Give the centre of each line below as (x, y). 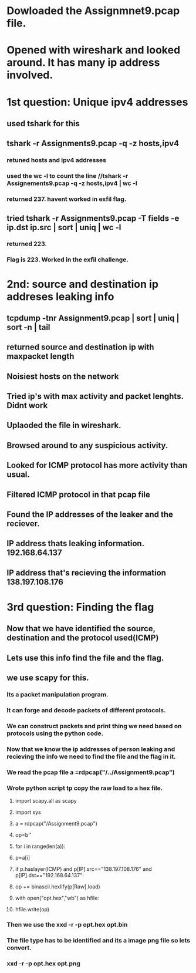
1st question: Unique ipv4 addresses (97, 102)
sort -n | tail (28, 327)
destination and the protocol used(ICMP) (83, 638)
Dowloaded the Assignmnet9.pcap (93, 11)
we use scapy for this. (48, 678)
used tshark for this (43, 124)
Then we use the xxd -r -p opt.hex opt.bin (67, 925)
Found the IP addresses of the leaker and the (90, 515)
